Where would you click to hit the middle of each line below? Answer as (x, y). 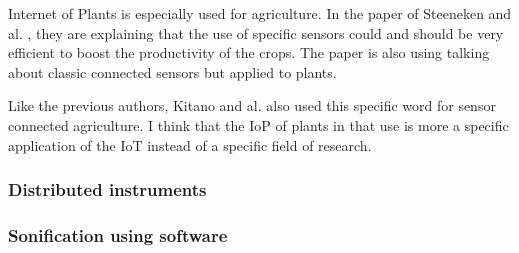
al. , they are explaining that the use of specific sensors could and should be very (256, 32)
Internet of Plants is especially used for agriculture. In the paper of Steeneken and (260, 13)
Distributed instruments (107, 189)
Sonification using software (118, 234)
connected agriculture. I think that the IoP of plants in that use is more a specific (258, 124)
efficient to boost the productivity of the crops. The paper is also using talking (249, 52)
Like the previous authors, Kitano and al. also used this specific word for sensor (252, 105)
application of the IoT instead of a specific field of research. (190, 144)
